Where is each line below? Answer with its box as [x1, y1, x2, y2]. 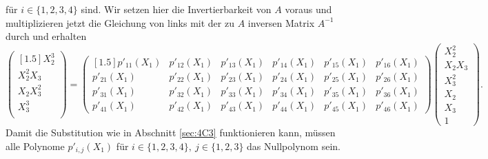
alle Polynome [6, 138, 65, 153]
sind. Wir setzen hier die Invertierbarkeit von [81, 2, 272, 16]
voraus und [285, 2, 332, 16]
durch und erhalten [6, 29, 87, 43]
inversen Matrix [247, 15, 315, 30]
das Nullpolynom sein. [247, 138, 340, 153]
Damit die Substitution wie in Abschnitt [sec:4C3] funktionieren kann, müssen [6, 125, 336, 140]
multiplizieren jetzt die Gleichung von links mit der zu [6, 15, 234, 30]
